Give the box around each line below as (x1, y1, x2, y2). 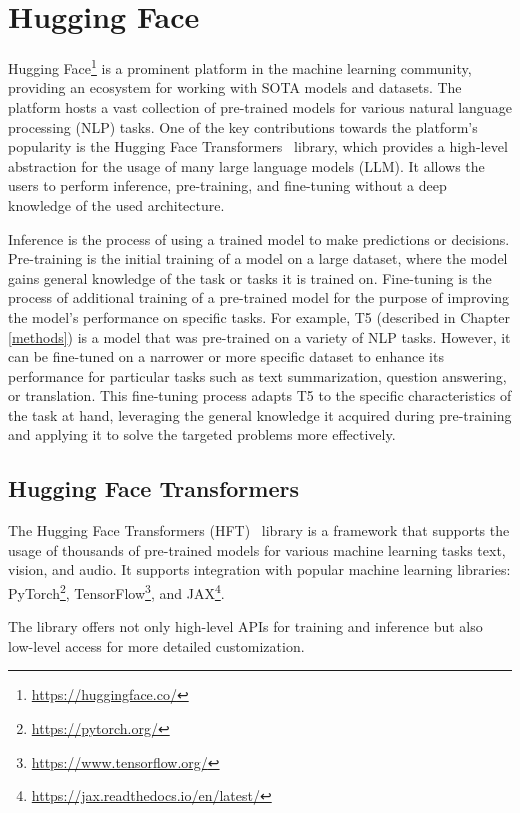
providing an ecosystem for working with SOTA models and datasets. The (8, 77, 462, 98)
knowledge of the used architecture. (8, 194, 225, 215)
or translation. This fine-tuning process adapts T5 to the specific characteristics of (8, 385, 512, 406)
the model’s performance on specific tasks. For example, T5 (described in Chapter (8, 306, 511, 327)
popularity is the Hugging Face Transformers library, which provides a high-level (8, 136, 508, 157)
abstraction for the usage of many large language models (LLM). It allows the (8, 155, 485, 176)
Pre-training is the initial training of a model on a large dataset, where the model (8, 248, 508, 269)
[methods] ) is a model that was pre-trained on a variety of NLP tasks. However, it (8, 326, 511, 347)
